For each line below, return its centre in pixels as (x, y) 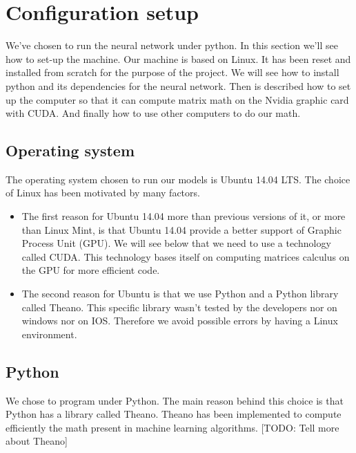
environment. (49, 334)
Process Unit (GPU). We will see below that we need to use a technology (176, 243)
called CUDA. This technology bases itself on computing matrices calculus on (186, 256)
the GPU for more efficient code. (91, 270)
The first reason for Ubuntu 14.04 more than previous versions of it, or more (184, 216)
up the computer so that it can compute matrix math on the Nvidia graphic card (177, 99)
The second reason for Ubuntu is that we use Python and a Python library (180, 294)
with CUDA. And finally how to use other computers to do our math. (153, 113)
